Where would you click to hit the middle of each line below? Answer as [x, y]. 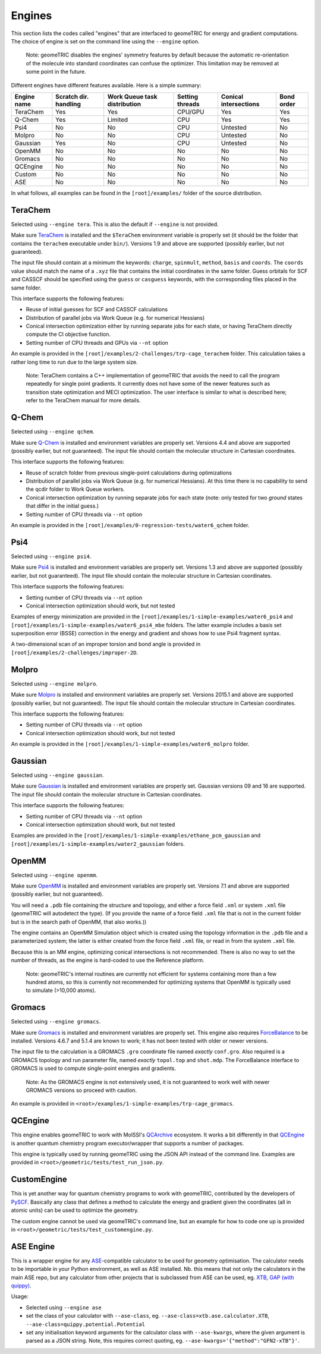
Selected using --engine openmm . [54, 875]
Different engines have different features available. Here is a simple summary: [106, 85]
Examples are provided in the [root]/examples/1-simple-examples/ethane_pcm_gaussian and [136, 836]
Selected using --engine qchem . [53, 432]
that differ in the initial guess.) [62, 506]
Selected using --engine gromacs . [56, 1022]
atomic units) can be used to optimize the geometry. [75, 1210]
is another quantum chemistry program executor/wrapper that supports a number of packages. [128, 1143]
